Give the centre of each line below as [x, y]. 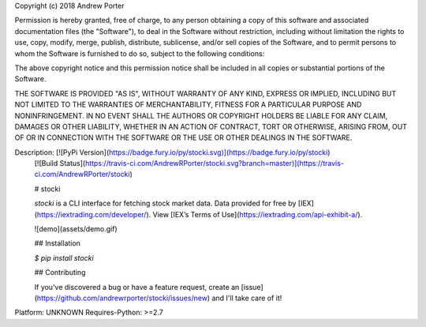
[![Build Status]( [60, 163]
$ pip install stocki [64, 257]
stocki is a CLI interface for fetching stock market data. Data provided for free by [165, 203]
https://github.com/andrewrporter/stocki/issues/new [122, 298]
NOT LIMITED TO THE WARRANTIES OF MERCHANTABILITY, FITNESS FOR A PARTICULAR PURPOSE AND [188, 105]
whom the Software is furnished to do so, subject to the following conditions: [140, 53]
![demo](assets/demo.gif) [76, 229]
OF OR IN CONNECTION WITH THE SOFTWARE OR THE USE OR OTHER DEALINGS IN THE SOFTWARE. [183, 137]
